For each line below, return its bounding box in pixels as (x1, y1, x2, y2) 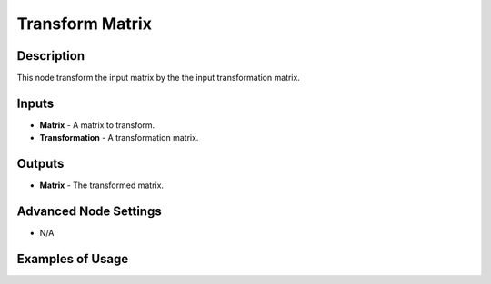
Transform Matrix (16, 14, 152, 34)
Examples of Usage (16, 250, 129, 267)
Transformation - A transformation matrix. (39, 132, 199, 143)
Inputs (16, 95, 55, 111)
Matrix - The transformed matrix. (39, 180, 164, 191)
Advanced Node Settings (16, 204, 163, 220)
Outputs (16, 156, 65, 171)
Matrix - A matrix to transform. (39, 119, 155, 131)
